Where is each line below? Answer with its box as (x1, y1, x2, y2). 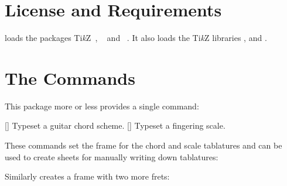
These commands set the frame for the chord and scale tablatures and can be (5, 139, 282, 151)
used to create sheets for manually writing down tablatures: (5, 150, 218, 163)
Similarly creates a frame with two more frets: (5, 170, 170, 182)
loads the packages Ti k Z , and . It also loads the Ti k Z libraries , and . (5, 32, 267, 44)
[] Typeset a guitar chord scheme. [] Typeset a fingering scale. (5, 119, 225, 132)
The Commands (5, 66, 135, 89)
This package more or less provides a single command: (5, 99, 199, 112)
